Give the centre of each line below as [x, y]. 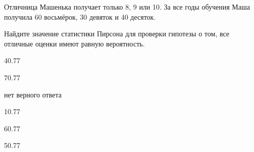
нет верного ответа [33, 94]
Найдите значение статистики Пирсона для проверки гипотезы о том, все [117, 34]
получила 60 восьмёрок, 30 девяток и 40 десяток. [80, 16]
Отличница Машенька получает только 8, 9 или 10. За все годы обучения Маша [127, 7]
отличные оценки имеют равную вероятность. [74, 43]
